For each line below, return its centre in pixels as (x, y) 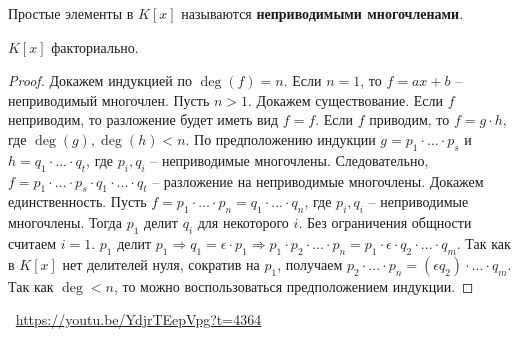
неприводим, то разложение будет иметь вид (143, 119)
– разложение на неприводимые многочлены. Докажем (318, 180)
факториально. (95, 46)
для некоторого (243, 222)
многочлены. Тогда (65, 222)
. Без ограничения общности (385, 222)
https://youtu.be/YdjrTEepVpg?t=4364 (138, 319)
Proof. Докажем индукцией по (100, 80)
